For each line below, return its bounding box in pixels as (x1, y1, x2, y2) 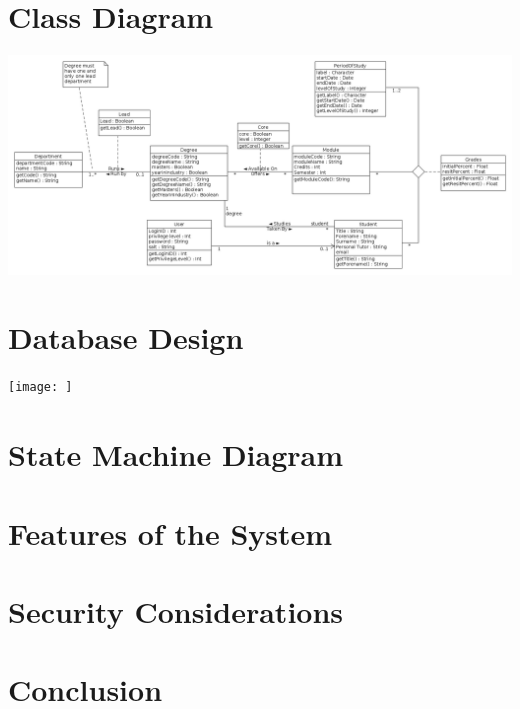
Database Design (8, 317, 244, 358)
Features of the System (8, 512, 333, 553)
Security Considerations (8, 590, 344, 631)
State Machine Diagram (8, 434, 344, 475)
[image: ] (8, 380, 73, 395)
